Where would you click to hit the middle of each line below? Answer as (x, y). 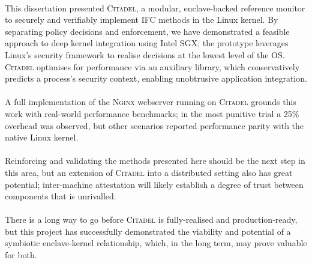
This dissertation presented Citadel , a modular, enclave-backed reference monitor (155, 8)
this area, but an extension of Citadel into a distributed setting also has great (149, 172)
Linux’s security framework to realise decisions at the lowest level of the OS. (145, 54)
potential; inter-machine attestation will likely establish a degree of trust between (154, 184)
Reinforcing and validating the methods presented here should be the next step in (155, 161)
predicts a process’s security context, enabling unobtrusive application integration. (156, 78)
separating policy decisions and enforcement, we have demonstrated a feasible (147, 31)
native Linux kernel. (42, 137)
